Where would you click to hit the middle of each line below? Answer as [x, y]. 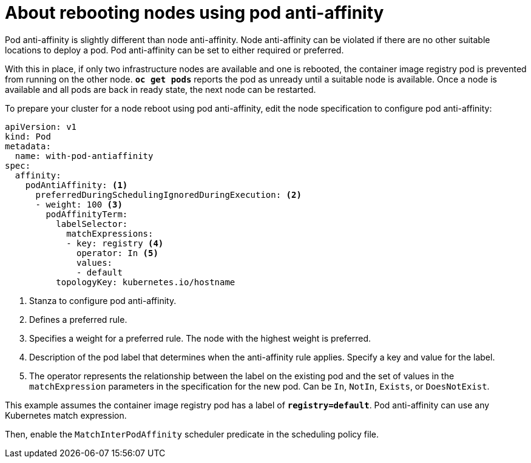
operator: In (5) [117, 253]
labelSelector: [92, 224]
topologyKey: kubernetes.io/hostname [146, 282]
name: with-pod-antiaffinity [84, 156]
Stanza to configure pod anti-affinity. [103, 300]
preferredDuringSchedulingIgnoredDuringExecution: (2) [168, 194]
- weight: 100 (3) [79, 204]
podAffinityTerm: [87, 214]
